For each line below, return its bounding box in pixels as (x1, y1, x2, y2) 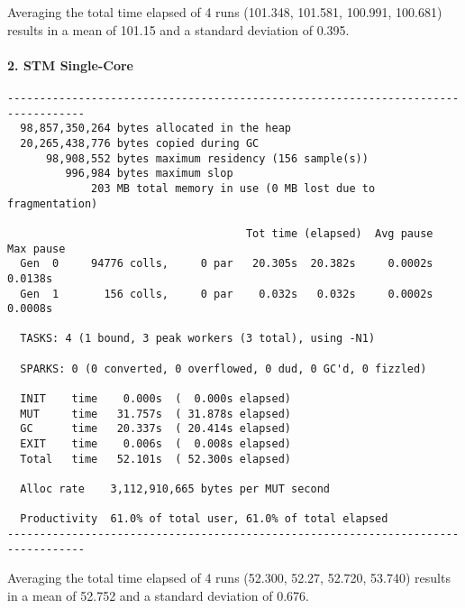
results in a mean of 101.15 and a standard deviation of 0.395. (7, 20, 350, 39)
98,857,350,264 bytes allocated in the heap (20, 122, 291, 135)
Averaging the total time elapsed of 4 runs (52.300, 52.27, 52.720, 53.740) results (7, 568, 451, 587)
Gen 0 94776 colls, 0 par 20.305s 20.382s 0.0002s (20, 257, 433, 271)
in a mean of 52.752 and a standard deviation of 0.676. (7, 585, 309, 604)
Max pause (7, 242, 66, 255)
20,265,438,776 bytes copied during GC (20, 136, 260, 150)
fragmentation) (7, 197, 98, 210)
